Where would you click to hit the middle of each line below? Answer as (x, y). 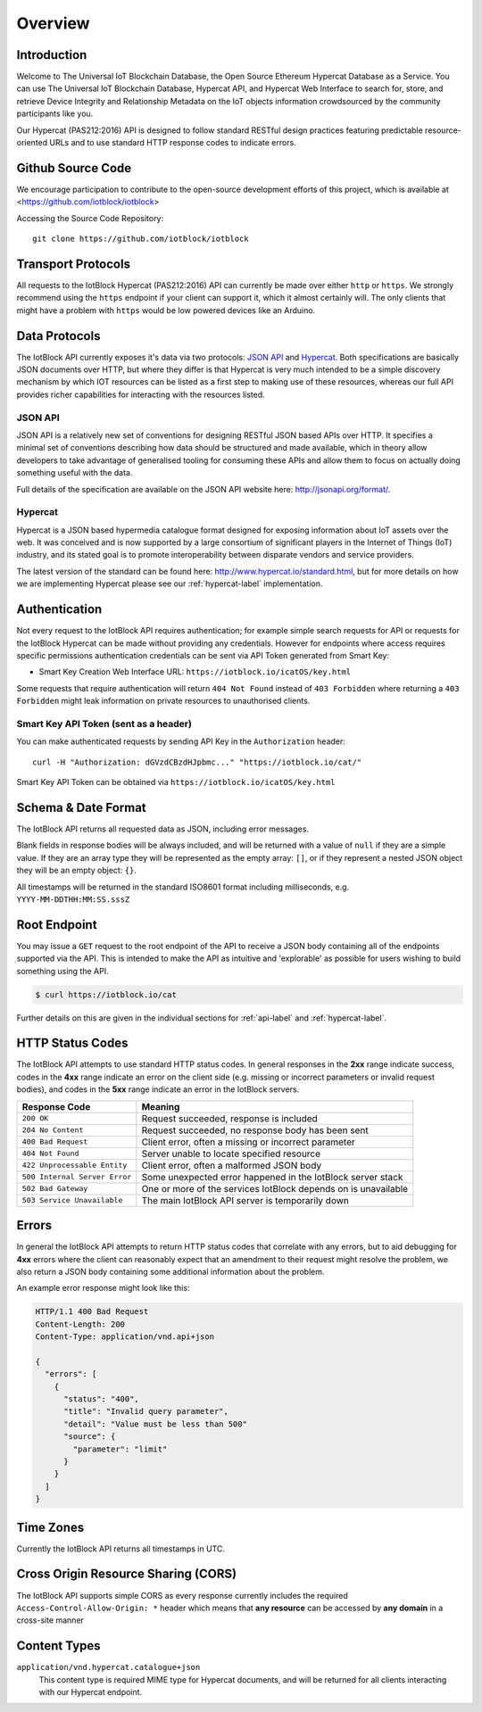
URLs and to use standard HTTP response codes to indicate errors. (173, 143)
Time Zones (50, 1527)
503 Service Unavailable (72, 1200)
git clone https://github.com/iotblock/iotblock (141, 239)
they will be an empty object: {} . (77, 871)
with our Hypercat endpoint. (91, 1692)
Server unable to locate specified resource (231, 1154)
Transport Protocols (74, 264)
